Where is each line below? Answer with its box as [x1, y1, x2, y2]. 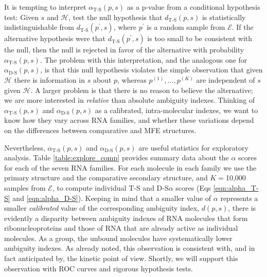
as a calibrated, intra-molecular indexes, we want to [95, 104, 258, 115]
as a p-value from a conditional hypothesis [127, 2, 260, 12]
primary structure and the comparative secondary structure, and [4, 172, 208, 183]
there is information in [14, 74, 85, 85]
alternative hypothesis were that [4, 33, 106, 44]
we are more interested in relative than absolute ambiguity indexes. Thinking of [4, 95, 255, 105]
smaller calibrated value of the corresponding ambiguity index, [4, 202, 199, 213]
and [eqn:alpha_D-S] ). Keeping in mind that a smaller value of [12, 192, 211, 203]
